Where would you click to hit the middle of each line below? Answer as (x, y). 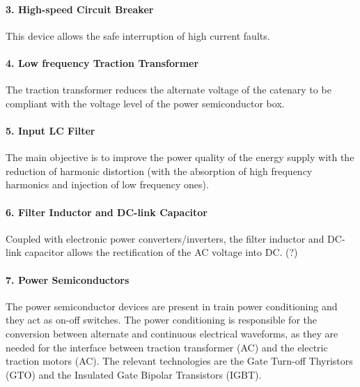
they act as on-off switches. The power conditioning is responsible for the (161, 320)
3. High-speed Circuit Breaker (80, 9)
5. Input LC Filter (50, 130)
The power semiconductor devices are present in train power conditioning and (172, 306)
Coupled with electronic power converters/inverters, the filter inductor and (165, 238)
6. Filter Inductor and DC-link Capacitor (107, 212)
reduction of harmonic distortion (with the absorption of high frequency (159, 170)
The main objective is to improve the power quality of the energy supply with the (180, 157)
